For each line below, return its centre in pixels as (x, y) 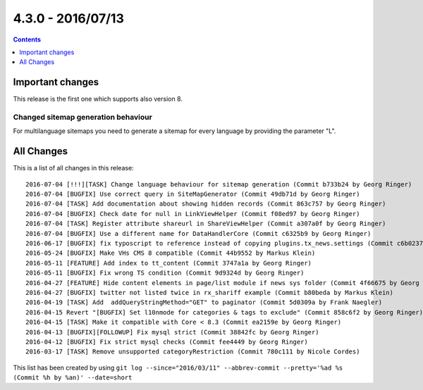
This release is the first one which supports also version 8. (98, 99)
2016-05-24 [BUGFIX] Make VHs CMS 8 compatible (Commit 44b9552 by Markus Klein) (171, 253)
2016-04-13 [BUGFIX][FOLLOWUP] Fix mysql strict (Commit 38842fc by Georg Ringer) (172, 332)
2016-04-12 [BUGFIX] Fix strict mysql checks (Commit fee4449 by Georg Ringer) (167, 342)
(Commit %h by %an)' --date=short (73, 378)
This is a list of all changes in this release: (73, 168)
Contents (27, 39)
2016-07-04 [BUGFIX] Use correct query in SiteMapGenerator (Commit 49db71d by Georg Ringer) (193, 194)
